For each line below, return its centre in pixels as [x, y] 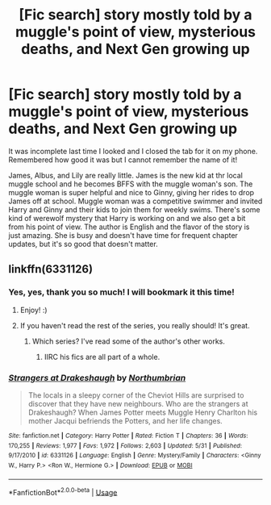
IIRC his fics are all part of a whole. [102, 357]
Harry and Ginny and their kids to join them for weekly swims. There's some [134, 209]
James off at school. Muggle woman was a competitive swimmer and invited [135, 201]
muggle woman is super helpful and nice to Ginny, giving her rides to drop [131, 192]
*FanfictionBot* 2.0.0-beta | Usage [63, 491]
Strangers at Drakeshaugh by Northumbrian [97, 378]
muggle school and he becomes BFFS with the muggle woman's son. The [131, 184]
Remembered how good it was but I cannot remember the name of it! [123, 160]
